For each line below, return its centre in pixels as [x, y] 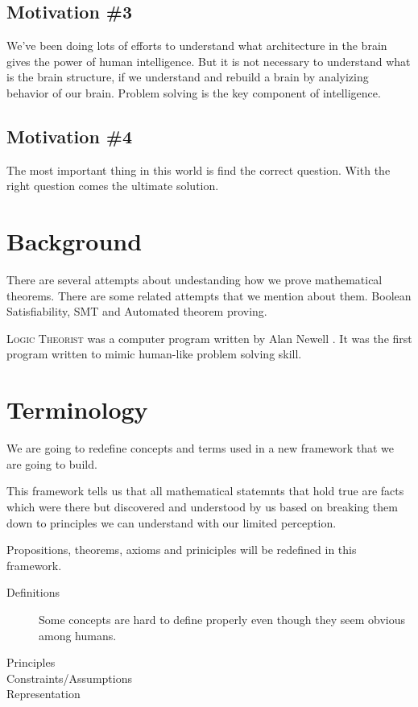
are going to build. [52, 463]
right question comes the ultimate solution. [113, 186]
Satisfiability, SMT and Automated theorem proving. [137, 311]
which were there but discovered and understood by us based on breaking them [202, 506]
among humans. [78, 635]
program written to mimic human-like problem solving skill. [154, 354]
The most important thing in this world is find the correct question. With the [199, 170]
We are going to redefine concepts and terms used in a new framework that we [201, 448]
